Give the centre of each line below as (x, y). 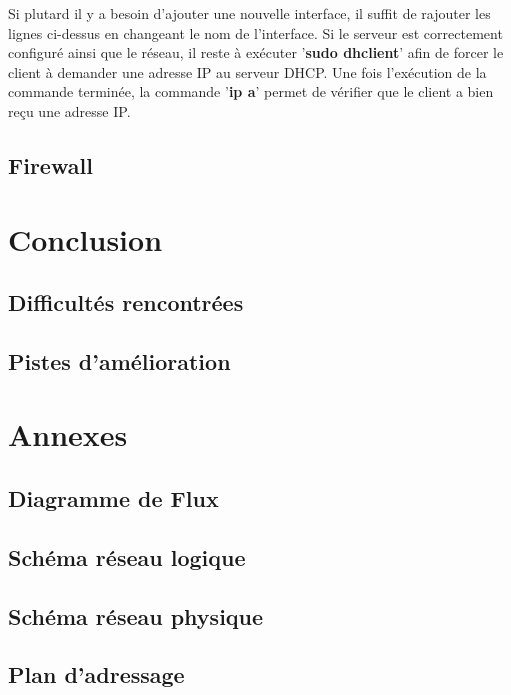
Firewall (50, 164)
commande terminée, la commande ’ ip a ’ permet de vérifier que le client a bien (251, 91)
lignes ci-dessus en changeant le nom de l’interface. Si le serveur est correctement (255, 32)
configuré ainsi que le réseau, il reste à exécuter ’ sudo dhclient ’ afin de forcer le (256, 52)
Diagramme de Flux (113, 498)
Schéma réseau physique (136, 615)
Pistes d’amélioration (119, 360)
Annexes (68, 434)
